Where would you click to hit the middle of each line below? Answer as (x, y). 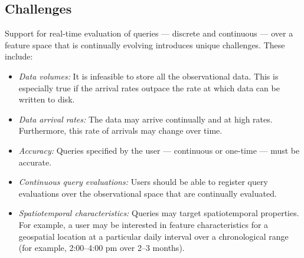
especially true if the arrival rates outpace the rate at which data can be (149, 87)
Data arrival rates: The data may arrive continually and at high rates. (146, 119)
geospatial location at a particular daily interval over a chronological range (153, 236)
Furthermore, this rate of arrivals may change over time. (120, 130)
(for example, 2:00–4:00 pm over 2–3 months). (102, 248)
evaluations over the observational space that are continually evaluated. (148, 193)
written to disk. (47, 99)
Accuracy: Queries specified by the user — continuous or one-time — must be (159, 150)
